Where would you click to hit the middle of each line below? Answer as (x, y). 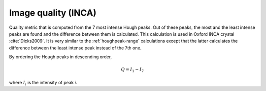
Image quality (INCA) (53, 13)
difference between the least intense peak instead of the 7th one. (75, 48)
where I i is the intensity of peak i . (43, 83)
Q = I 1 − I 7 (132, 70)
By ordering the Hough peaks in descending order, (60, 57)
